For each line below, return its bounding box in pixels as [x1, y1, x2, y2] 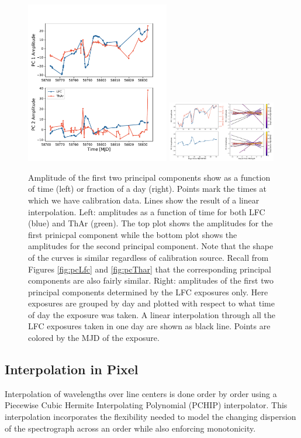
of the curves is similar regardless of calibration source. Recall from [28, 251, 269, 263]
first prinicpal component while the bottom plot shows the [28, 228, 237, 240]
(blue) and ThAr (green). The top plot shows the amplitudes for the [28, 217, 273, 229]
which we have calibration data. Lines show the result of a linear [28, 194, 260, 206]
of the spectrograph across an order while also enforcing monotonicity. [5, 422, 256, 434]
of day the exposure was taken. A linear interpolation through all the [28, 308, 276, 320]
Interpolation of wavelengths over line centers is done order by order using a [5, 387, 277, 399]
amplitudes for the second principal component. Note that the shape [28, 240, 274, 252]
